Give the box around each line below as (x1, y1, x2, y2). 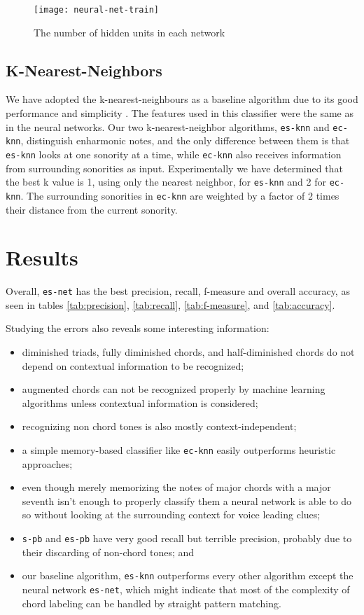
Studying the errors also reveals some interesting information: (6, 321, 269, 336)
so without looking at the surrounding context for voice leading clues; (22, 507, 321, 522)
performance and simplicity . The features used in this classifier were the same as (6, 106, 353, 120)
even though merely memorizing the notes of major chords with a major (22, 480, 331, 495)
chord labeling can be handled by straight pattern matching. (22, 595, 281, 610)
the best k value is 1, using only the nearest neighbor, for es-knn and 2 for (6, 174, 326, 189)
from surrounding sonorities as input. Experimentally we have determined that (6, 160, 343, 175)
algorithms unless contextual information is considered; (22, 395, 258, 410)
